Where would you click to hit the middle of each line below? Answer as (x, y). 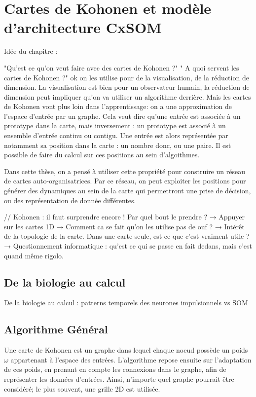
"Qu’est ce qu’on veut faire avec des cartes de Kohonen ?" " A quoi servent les (122, 67)
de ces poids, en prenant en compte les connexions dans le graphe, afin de (115, 369)
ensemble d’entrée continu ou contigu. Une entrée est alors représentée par (116, 135)
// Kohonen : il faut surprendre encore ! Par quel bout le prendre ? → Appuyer (124, 217)
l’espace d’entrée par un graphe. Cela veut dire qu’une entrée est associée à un (122, 116)
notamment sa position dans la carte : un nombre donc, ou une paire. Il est (118, 145)
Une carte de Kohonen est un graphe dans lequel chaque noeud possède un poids (126, 350)
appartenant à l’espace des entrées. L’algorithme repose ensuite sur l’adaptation (131, 359)
